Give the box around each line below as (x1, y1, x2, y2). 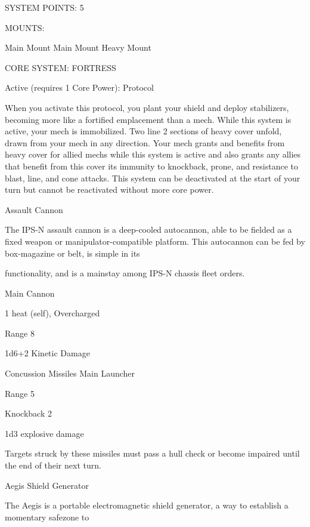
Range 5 (5, 387, 35, 399)
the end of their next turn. (5, 459, 101, 471)
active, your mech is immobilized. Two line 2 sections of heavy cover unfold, (5, 125, 282, 137)
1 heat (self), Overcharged (5, 307, 100, 319)
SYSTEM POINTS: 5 (5, 1, 84, 13)
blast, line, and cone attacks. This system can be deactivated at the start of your (5, 171, 300, 184)
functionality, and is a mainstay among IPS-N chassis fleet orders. (5, 267, 245, 279)
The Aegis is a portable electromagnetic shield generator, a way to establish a (5, 499, 289, 511)
